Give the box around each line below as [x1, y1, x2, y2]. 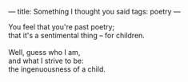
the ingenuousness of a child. [8, 64, 106, 74]
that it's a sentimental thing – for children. [8, 31, 146, 40]
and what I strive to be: [8, 56, 84, 65]
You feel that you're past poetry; [8, 22, 115, 31]
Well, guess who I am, [8, 48, 81, 57]
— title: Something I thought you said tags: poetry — [8, 7, 182, 16]
